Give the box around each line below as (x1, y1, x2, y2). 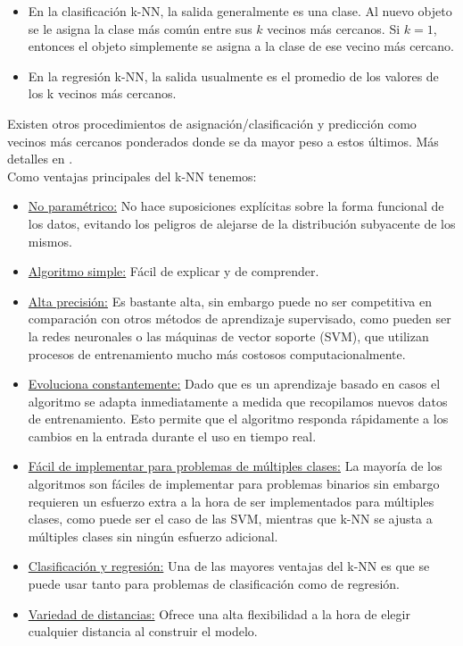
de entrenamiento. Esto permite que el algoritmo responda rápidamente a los (28, 409, 449, 428)
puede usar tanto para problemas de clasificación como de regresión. (28, 575, 401, 593)
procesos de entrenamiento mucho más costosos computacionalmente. (28, 344, 406, 363)
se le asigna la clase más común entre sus (28, 19, 252, 38)
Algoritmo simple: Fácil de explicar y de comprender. (28, 262, 319, 281)
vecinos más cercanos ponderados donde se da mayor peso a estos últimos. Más (7, 131, 439, 150)
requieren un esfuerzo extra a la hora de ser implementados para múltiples (28, 491, 434, 510)
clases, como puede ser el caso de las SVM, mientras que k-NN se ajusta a (28, 509, 433, 528)
